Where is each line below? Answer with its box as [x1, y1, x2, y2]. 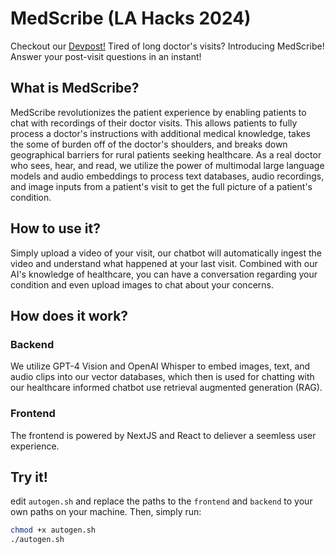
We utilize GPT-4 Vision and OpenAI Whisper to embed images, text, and [10, 360, 311, 372]
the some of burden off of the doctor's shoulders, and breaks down [10, 138, 288, 150]
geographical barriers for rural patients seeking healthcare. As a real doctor [10, 148, 322, 161]
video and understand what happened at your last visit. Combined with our [10, 257, 318, 269]
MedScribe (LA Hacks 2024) [10, 7, 252, 30]
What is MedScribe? [10, 80, 140, 97]
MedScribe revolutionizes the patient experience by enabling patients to [10, 106, 307, 118]
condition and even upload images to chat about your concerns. [10, 278, 274, 291]
